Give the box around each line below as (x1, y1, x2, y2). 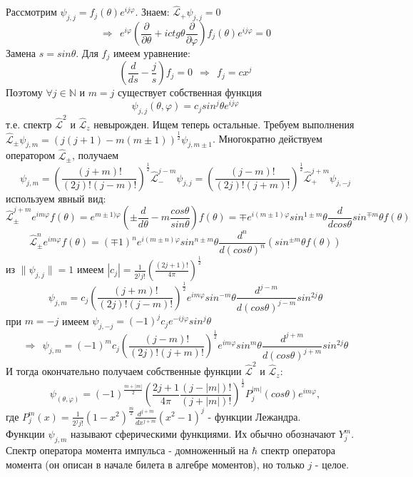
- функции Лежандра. (208, 409, 301, 424)
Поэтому (6, 85, 43, 100)
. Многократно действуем (212, 131, 322, 146)
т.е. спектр (6, 116, 52, 131)
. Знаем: (135, 4, 170, 19)
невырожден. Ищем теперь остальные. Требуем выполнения (93, 116, 355, 131)
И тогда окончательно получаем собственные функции (6, 364, 242, 379)
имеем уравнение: (113, 46, 190, 61)
